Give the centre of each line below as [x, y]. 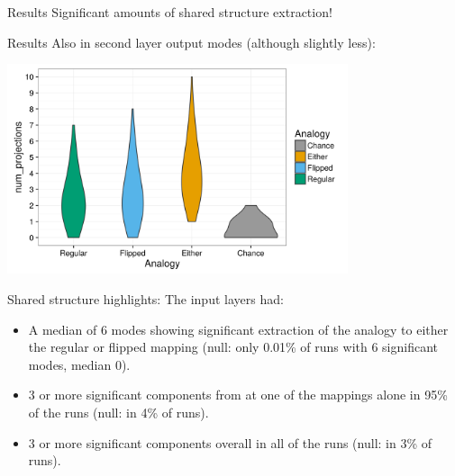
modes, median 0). [79, 364]
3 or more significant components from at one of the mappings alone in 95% [238, 395]
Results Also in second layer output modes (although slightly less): [191, 42]
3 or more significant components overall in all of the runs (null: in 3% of [230, 442]
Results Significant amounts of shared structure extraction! [170, 12]
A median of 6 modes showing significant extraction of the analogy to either [238, 329]
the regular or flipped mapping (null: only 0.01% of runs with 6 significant [233, 347]
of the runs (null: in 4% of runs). [118, 413]
